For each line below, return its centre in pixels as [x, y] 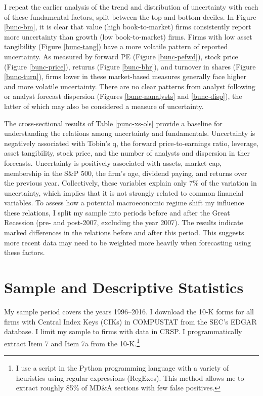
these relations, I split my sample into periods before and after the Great [117, 212]
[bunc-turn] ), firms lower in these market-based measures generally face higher [125, 76]
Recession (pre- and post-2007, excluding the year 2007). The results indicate [124, 222]
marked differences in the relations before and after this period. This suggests [124, 232]
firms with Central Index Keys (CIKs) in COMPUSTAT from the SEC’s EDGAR [130, 321]
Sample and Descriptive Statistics [124, 287]
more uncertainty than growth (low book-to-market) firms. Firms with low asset [128, 36]
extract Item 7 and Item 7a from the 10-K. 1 [72, 342]
